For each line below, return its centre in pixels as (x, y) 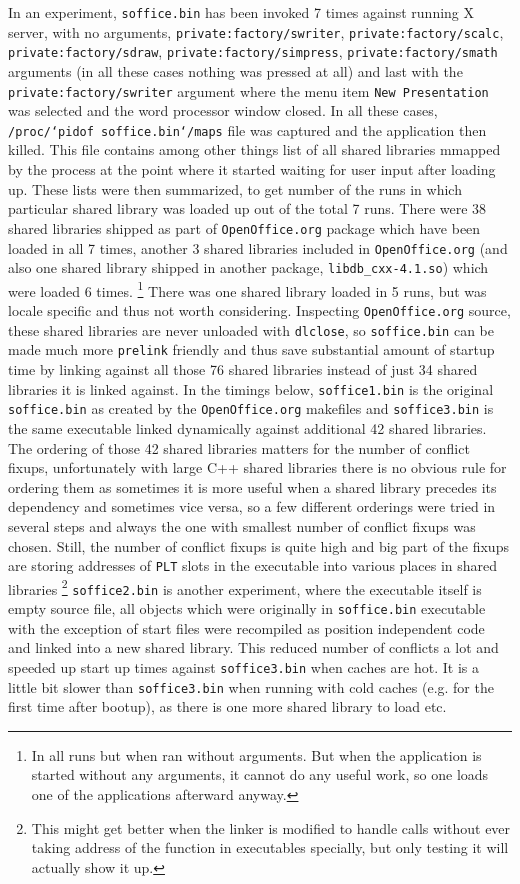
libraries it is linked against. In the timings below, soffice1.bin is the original (251, 388)
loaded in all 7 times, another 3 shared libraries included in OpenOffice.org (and (258, 247)
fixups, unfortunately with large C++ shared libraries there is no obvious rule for (257, 467)
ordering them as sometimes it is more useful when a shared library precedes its (252, 486)
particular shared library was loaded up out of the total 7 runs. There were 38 (247, 208)
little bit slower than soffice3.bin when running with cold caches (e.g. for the (251, 686)
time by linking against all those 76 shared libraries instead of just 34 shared (243, 369)
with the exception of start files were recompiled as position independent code (246, 627)
